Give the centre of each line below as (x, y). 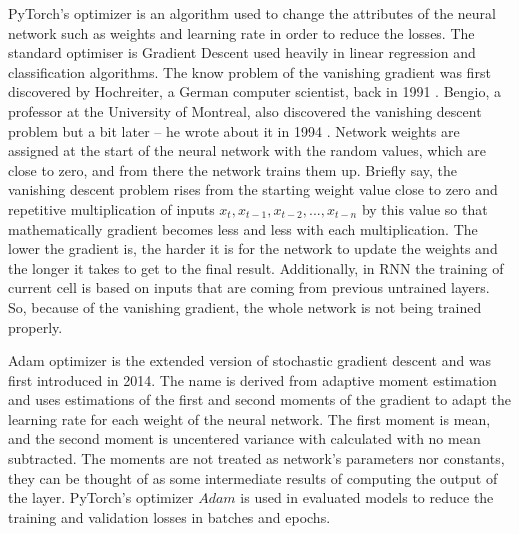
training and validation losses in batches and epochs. (169, 516)
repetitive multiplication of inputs (111, 208)
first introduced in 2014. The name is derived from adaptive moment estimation (252, 379)
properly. (35, 326)
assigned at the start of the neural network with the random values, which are (247, 150)
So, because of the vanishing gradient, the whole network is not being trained (245, 306)
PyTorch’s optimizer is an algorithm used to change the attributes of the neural (252, 13)
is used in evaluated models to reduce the (367, 497)
